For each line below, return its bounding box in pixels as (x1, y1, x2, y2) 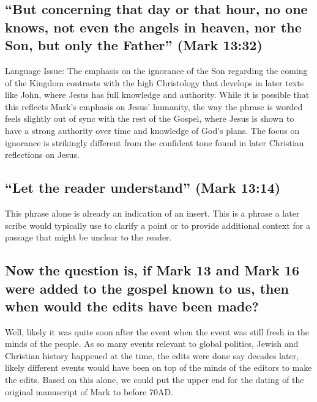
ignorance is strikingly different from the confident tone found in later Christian (5, 136, 304, 149)
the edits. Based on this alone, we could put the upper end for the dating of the (5, 373, 304, 386)
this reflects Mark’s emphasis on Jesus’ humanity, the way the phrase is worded (5, 100, 303, 113)
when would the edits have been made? (5, 296, 259, 315)
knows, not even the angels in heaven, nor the (5, 17, 302, 36)
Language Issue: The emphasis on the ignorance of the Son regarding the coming (5, 64, 308, 76)
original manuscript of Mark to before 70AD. (5, 385, 174, 398)
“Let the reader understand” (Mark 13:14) (5, 178, 281, 197)
